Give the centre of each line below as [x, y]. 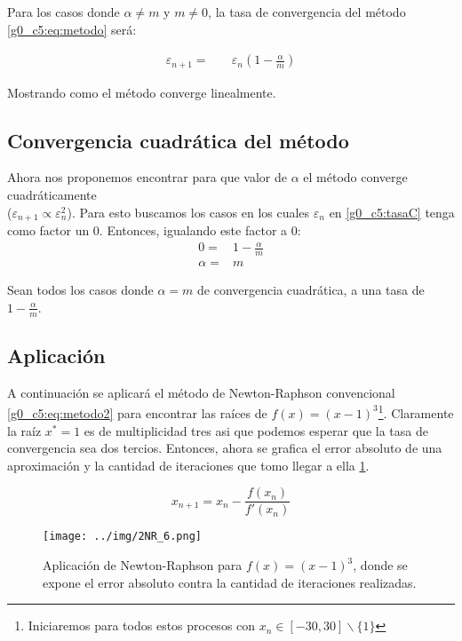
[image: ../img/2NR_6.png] [122, 537]
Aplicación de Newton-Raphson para [143, 565]
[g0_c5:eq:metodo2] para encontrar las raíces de [137, 412]
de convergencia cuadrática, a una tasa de [311, 290]
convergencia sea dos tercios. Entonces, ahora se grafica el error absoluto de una [225, 448]
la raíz [24, 430]
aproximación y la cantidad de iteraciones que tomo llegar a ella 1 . [188, 465]
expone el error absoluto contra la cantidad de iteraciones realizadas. [230, 582]
